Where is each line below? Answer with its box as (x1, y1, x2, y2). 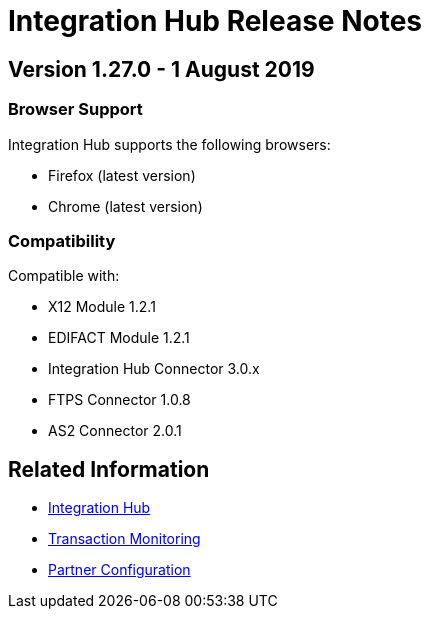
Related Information (8, 456, 210, 482)
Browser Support (8, 99, 143, 120)
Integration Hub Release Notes (8, 4, 422, 38)
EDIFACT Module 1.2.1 (48, 329, 190, 347)
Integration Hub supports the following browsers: (8, 135, 331, 153)
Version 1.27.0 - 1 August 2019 (8, 56, 315, 82)
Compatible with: (8, 267, 120, 285)
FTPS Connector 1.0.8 (48, 391, 191, 409)
